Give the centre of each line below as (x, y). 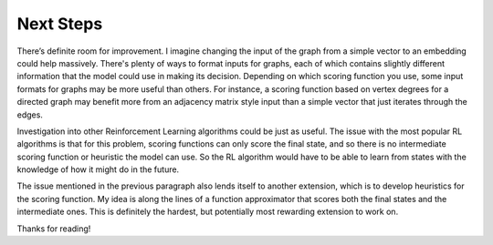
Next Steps (60, 24)
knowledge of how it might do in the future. (98, 169)
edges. (30, 115)
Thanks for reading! (54, 229)
